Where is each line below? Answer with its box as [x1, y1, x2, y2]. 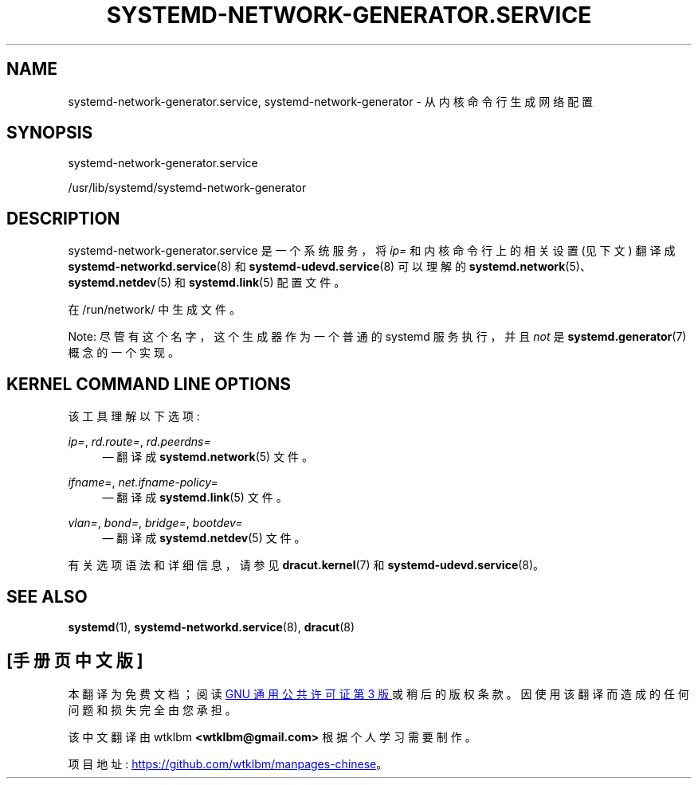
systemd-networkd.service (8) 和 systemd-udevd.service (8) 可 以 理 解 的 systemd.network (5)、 [68, 260, 591, 274]
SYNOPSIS [6, 123, 93, 143]
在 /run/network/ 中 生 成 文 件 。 [68, 303, 241, 317]
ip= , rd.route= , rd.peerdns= [68, 435, 211, 449]
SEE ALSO [6, 586, 88, 607]
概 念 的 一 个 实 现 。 [68, 346, 179, 360]
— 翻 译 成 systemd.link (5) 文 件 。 [102, 490, 288, 505]
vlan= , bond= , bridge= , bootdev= [68, 516, 243, 530]
